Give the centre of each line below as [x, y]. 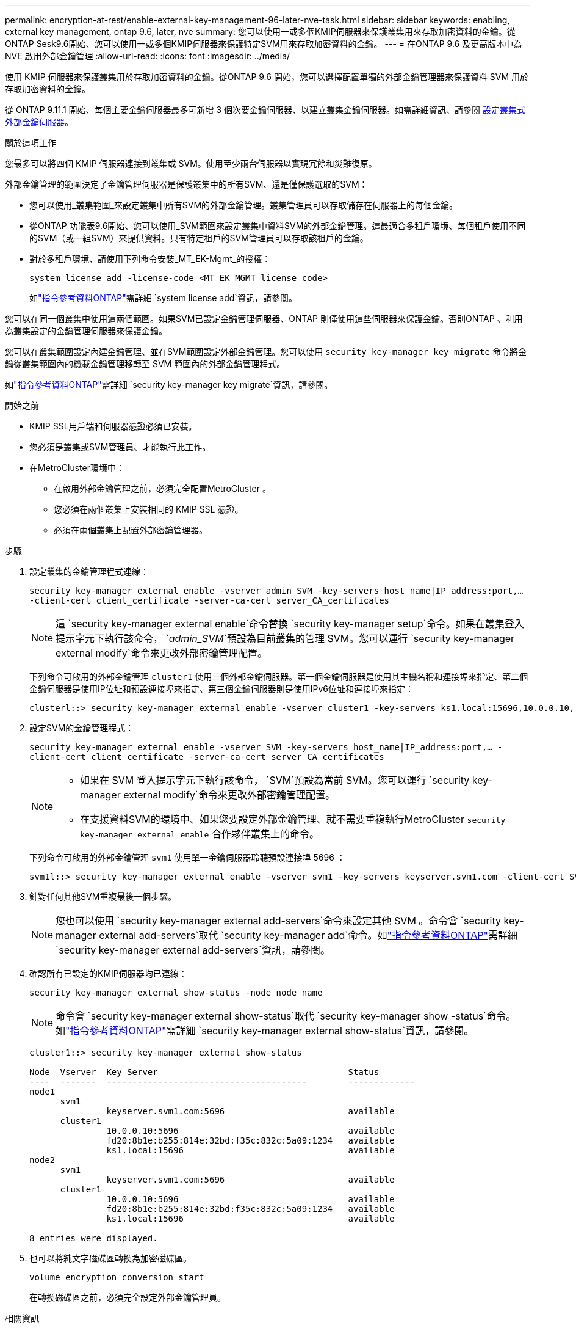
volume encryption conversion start [117, 1277]
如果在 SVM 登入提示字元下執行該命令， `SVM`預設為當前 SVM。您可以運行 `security [275, 780]
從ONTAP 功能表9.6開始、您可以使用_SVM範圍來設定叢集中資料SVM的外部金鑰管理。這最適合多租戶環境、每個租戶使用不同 [278, 226]
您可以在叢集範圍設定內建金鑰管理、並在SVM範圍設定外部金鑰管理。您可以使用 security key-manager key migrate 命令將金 [266, 352]
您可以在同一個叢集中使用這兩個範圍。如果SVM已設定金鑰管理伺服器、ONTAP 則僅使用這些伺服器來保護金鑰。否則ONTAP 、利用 [264, 319]
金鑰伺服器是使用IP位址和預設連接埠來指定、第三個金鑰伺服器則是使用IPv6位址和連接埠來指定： [221, 689]
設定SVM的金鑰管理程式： [82, 728]
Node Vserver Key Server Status [204, 1072]
